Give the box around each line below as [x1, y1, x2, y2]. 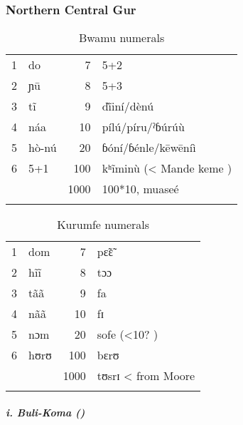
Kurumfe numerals [57, 216, 150, 233]
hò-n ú [28, 139, 57, 156]
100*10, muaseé [102, 180, 179, 198]
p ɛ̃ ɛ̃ [97, 243, 114, 260]
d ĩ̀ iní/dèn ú [102, 98, 154, 115]
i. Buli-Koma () [6, 404, 85, 419]
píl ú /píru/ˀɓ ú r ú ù [102, 118, 185, 135]
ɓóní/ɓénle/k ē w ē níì [102, 139, 196, 156]
